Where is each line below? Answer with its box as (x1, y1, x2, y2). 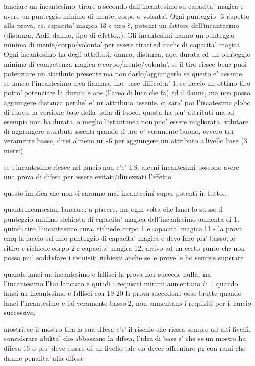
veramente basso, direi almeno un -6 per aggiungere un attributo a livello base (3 (4, 135, 247, 146)
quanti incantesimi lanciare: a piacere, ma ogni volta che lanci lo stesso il (4, 204, 223, 214)
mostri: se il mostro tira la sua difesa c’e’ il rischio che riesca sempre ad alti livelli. (4, 323, 251, 334)
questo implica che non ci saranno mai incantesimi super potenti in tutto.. (4, 187, 227, 198)
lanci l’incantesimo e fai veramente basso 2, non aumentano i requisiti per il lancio (4, 297, 251, 308)
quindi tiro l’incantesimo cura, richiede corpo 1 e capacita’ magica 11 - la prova (4, 223, 242, 234)
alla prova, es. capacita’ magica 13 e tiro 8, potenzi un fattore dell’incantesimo (4, 20, 239, 30)
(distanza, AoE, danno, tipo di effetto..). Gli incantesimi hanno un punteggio (4, 29, 235, 40)
